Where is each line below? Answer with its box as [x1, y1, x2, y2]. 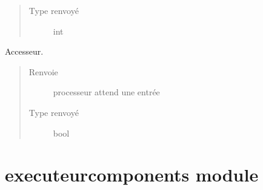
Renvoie [28, 65, 58, 78]
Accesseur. [5, 45, 44, 58]
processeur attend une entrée [53, 86, 160, 98]
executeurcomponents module [5, 162, 259, 187]
